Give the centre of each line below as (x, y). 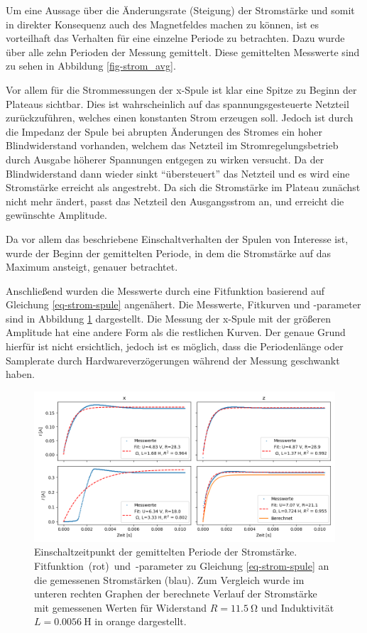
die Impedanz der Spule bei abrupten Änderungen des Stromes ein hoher (164, 131)
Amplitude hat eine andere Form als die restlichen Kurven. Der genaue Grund (176, 332)
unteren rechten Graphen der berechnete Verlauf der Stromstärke (176, 594)
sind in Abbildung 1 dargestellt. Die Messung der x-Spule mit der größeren (169, 318)
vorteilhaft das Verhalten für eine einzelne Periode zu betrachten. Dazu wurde (175, 38)
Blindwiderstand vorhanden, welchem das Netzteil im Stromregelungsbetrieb (172, 145)
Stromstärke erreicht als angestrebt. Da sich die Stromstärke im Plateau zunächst (183, 187)
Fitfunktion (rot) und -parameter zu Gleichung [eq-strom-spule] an (182, 566)
